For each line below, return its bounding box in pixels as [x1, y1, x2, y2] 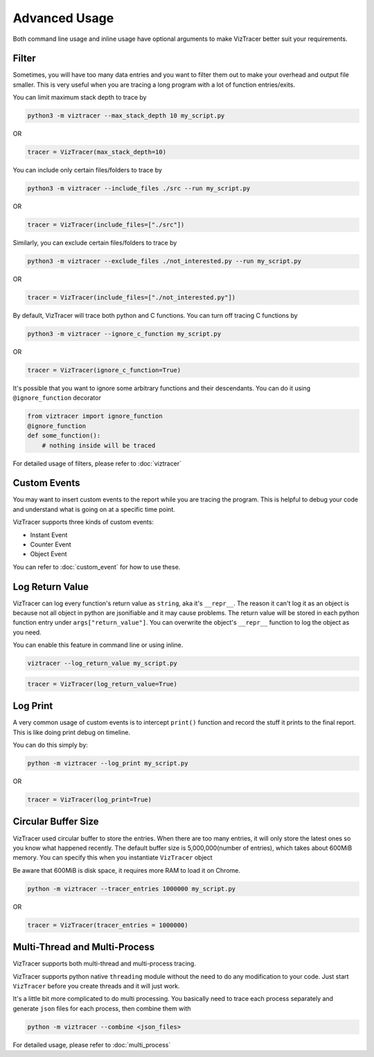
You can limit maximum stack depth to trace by [12, 94, 147, 102]
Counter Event [30, 540, 72, 549]
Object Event [30, 550, 67, 558]
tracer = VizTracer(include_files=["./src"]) [27, 221, 185, 229]
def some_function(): [27, 432, 101, 440]
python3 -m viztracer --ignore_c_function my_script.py [27, 330, 222, 338]
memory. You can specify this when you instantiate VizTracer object [12, 853, 213, 862]
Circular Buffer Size [12, 816, 100, 828]
